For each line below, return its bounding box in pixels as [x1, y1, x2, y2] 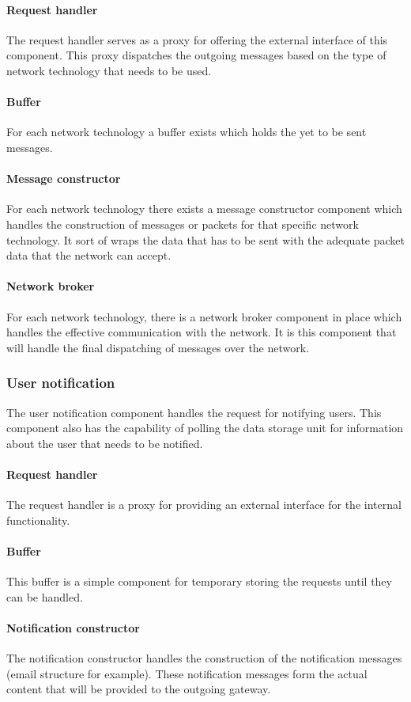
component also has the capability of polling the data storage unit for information [6, 419, 404, 436]
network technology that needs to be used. [6, 62, 212, 78]
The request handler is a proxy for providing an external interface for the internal [6, 496, 402, 513]
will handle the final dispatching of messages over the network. [6, 339, 310, 355]
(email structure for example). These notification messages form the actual [6, 665, 368, 681]
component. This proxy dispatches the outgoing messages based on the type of [6, 47, 386, 63]
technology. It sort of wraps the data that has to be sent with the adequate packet [6, 231, 405, 248]
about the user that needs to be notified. [6, 434, 203, 451]
